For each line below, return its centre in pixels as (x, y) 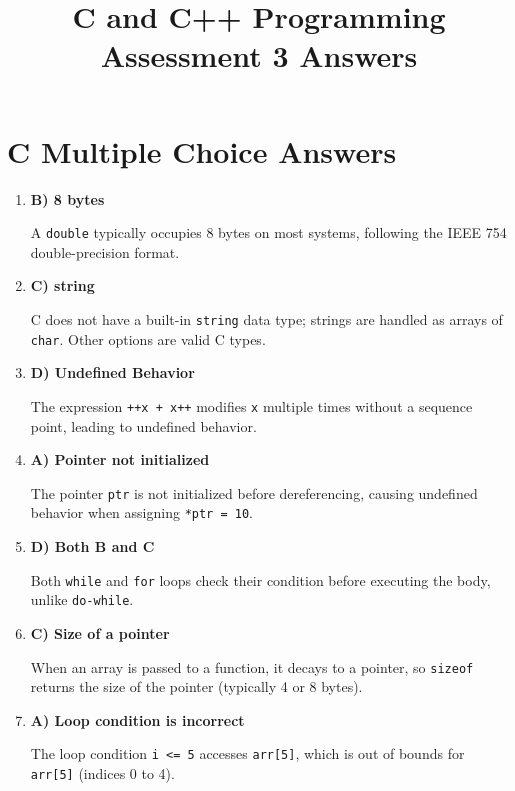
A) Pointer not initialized (120, 459)
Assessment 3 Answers (259, 55)
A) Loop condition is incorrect (137, 719)
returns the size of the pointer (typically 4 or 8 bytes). (196, 686)
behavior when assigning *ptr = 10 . (141, 512)
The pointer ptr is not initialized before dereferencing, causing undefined (254, 492)
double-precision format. (105, 251)
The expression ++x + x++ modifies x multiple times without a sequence (251, 405)
